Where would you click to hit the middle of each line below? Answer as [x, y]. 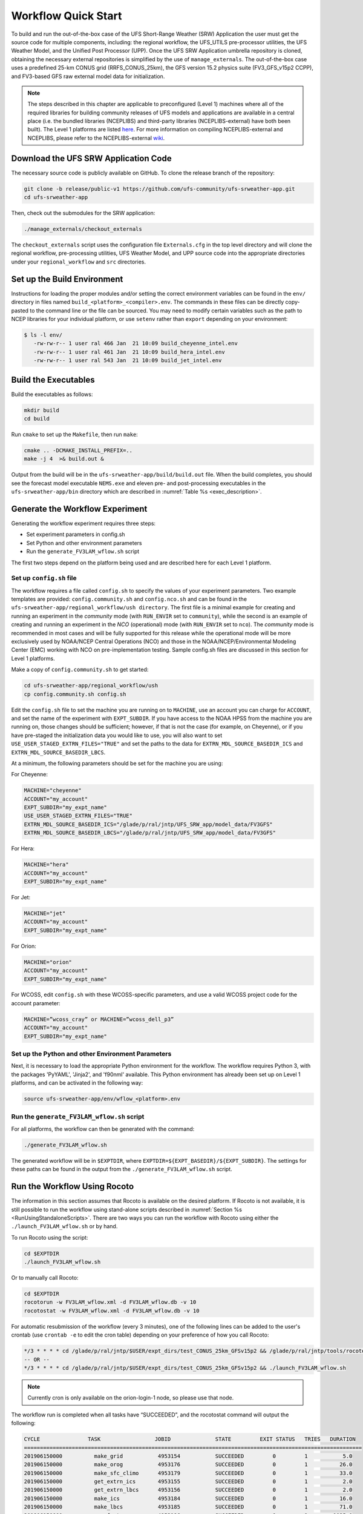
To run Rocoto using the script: [50, 1237]
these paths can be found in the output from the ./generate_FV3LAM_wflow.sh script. [122, 1169]
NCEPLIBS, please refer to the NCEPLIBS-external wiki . [96, 138]
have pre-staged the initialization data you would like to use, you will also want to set [117, 735]
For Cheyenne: [30, 775]
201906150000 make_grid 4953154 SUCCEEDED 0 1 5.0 [188, 1456]
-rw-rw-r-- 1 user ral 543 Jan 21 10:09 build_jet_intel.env [128, 361]
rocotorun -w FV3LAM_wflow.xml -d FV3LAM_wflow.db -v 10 [110, 1302]
